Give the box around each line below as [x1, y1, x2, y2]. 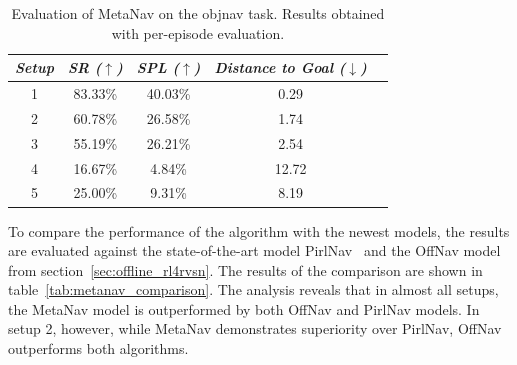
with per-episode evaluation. [111, 22, 285, 43]
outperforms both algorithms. [8, 338, 189, 359]
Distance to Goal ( [214, 57, 346, 78]
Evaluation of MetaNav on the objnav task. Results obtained [11, 3, 385, 23]
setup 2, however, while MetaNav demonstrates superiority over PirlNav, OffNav [8, 318, 502, 339]
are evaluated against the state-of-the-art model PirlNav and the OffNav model [8, 240, 501, 261]
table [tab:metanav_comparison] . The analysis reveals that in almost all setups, [8, 279, 499, 300]
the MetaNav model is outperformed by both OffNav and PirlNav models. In [8, 298, 480, 319]
